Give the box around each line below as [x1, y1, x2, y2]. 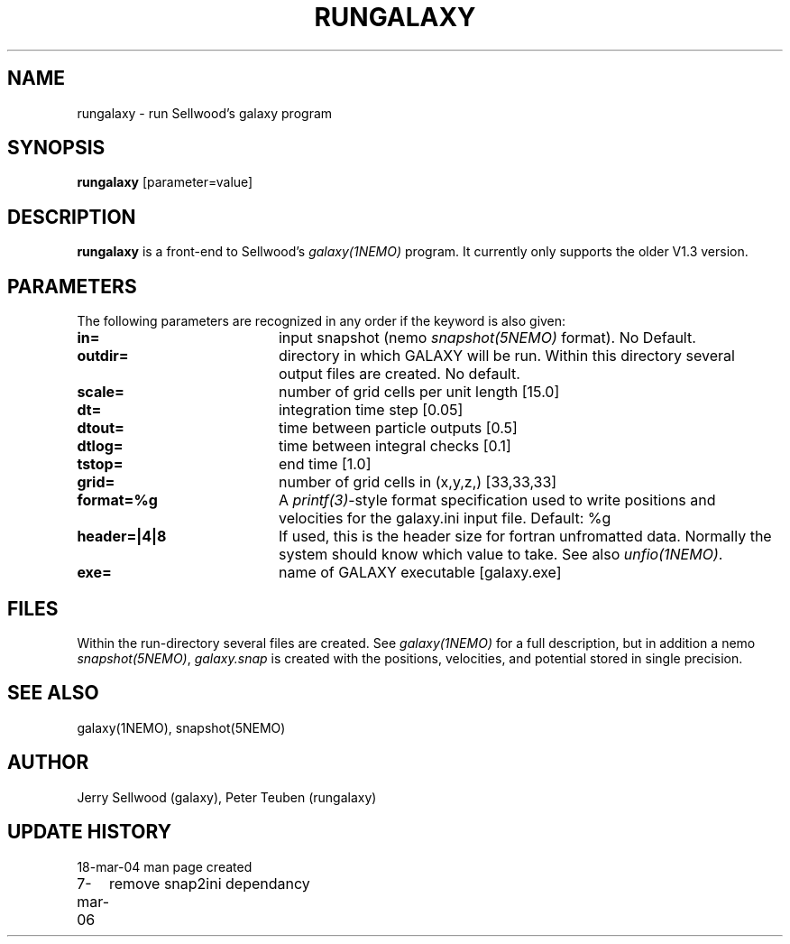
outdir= [77, 347, 129, 366]
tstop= [77, 455, 124, 474]
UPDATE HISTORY [7, 820, 172, 844]
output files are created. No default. [278, 365, 520, 384]
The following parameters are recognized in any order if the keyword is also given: [77, 313, 566, 329]
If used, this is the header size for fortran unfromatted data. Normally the [278, 527, 772, 546]
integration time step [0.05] [278, 401, 464, 420]
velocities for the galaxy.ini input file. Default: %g [278, 509, 611, 528]
